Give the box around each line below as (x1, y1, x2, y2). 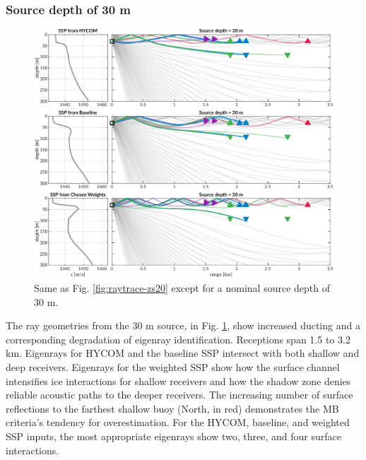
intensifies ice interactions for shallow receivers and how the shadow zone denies (6, 373, 351, 388)
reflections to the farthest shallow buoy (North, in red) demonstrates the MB (6, 401, 339, 415)
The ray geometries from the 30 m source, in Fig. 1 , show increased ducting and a (6, 318, 360, 333)
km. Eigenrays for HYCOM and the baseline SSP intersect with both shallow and (6, 346, 360, 360)
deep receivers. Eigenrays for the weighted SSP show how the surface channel (6, 359, 340, 374)
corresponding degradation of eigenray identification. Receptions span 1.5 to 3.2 (6, 331, 350, 346)
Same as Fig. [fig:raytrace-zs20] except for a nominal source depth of (34, 280, 331, 295)
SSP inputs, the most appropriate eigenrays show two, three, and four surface (6, 428, 341, 443)
